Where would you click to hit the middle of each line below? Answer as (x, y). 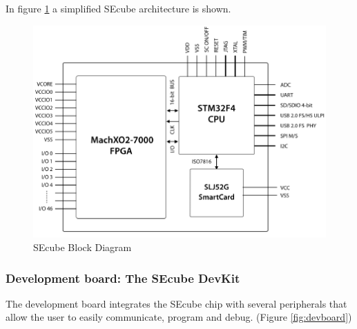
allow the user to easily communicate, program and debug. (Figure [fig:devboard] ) (179, 317)
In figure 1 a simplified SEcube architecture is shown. (118, 8)
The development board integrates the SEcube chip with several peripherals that (176, 303)
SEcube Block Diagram (83, 247)
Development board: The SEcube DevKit (123, 278)
